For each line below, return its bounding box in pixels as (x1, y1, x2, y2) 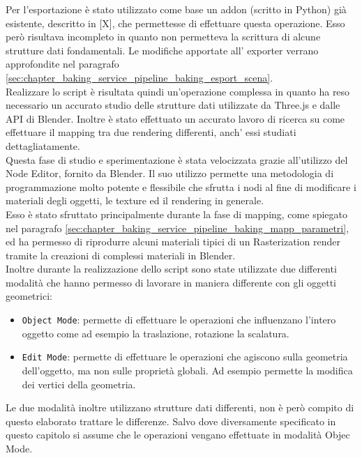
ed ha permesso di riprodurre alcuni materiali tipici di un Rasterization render (6, 234, 340, 249)
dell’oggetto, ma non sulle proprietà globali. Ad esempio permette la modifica (22, 362, 353, 377)
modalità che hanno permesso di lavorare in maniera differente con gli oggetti (6, 275, 336, 289)
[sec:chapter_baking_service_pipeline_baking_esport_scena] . (6, 70, 273, 84)
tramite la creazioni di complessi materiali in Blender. (6, 247, 236, 262)
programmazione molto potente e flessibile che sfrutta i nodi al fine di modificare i (6, 179, 356, 194)
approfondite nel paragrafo (6, 56, 119, 71)
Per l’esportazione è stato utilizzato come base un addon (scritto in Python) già (6, 2, 347, 16)
